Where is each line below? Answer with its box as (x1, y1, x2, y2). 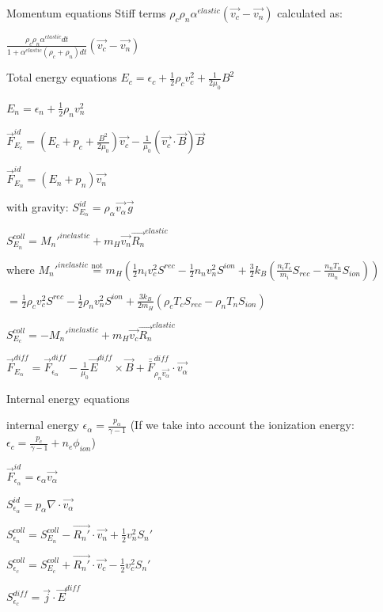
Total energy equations (6, 69, 117, 86)
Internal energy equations (6, 390, 130, 406)
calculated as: (277, 5, 343, 21)
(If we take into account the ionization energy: (130, 416, 355, 433)
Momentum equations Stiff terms (6, 5, 166, 21)
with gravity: (6, 199, 69, 215)
